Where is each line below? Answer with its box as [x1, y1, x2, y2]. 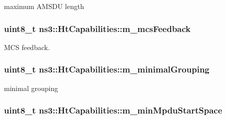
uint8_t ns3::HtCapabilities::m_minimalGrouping [4, 63, 210, 75]
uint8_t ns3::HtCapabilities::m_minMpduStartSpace [4, 104, 223, 116]
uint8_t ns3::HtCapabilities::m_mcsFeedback [4, 22, 191, 34]
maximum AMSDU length [4, 1, 84, 11]
